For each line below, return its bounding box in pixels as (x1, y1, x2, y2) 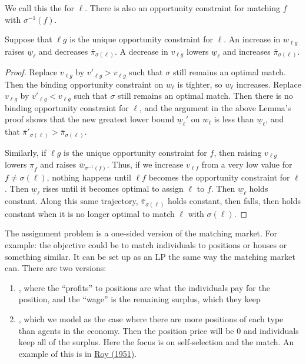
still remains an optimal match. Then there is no (118, 89, 293, 102)
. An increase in (224, 33, 281, 45)
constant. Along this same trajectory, (5, 195, 138, 207)
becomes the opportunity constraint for (148, 171, 290, 183)
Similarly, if (5, 146, 46, 158)
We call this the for (5, 2, 74, 14)
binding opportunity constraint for (5, 101, 129, 113)
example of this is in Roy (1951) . (18, 347, 137, 359)
